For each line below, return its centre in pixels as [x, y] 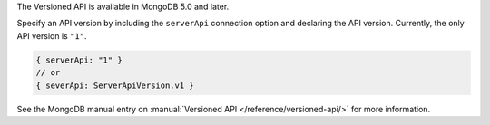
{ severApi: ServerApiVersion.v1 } [115, 85]
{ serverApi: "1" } [79, 60]
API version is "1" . [52, 35]
